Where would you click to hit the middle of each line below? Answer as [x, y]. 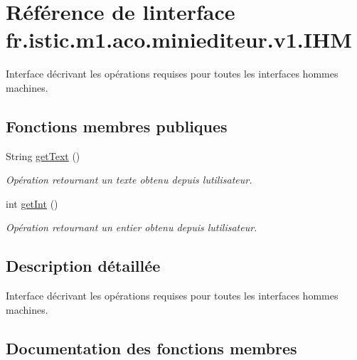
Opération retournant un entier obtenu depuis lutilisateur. [132, 227]
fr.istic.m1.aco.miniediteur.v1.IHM [179, 39]
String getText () [43, 155]
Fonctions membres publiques [117, 126]
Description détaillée [83, 266]
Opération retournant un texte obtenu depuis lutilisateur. [129, 180]
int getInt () [32, 203]
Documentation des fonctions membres [151, 348]
